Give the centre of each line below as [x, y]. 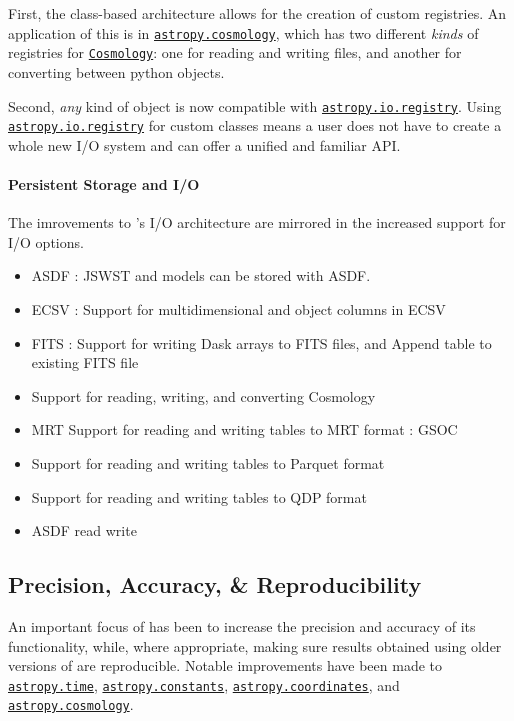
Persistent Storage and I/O [104, 184]
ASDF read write [84, 530]
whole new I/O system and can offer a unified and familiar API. [204, 144]
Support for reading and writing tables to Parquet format [208, 462]
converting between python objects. [116, 71]
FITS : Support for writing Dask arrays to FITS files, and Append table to [261, 342]
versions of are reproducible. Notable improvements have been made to [225, 665]
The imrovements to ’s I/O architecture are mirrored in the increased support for [257, 222]
